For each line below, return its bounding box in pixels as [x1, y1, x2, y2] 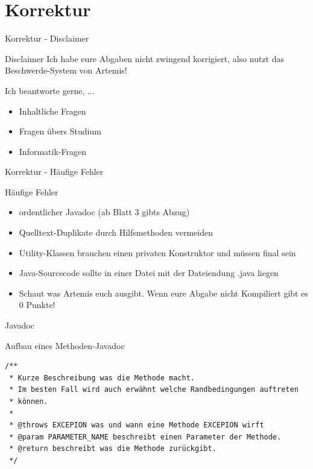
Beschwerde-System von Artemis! [5, 64, 127, 77]
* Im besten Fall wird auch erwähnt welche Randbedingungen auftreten [9, 385, 299, 394]
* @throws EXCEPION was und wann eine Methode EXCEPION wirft [9, 421, 264, 430]
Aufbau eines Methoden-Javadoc [5, 339, 125, 351]
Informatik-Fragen [19, 145, 86, 157]
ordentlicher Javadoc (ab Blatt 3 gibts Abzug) [19, 206, 190, 218]
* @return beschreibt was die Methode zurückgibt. [9, 444, 217, 453]
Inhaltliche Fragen [19, 104, 86, 117]
